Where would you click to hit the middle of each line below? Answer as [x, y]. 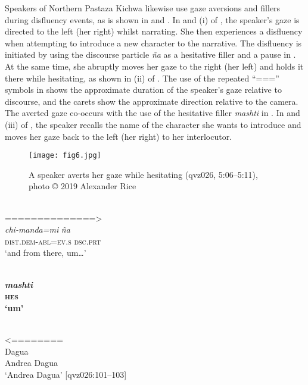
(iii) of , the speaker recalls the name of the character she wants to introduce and [153, 124]
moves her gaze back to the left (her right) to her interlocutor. [119, 136]
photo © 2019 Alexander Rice [83, 186]
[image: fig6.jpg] [65, 156]
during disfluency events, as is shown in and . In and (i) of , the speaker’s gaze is [152, 19]
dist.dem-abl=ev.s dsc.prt [53, 241]
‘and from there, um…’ [46, 253]
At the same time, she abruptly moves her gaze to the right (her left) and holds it [154, 66]
